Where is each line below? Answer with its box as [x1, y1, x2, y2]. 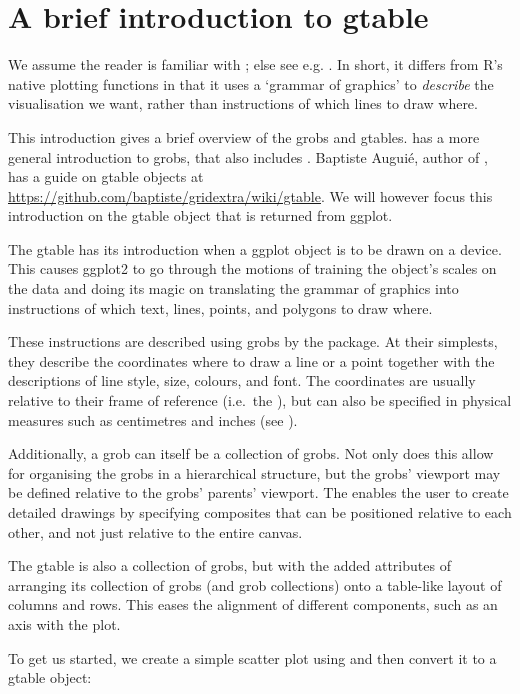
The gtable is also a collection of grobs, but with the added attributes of [8, 555, 451, 576]
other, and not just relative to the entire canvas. [8, 521, 303, 542]
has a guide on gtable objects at [8, 166, 204, 187]
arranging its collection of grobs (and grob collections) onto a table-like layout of [8, 574, 502, 595]
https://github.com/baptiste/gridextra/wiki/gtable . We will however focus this [8, 185, 493, 206]
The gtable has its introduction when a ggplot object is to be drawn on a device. [8, 238, 502, 259]
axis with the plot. [8, 613, 121, 634]
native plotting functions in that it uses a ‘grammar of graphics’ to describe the [8, 73, 494, 94]
